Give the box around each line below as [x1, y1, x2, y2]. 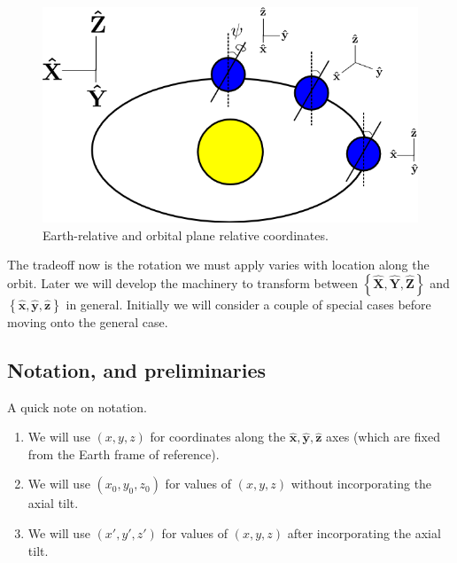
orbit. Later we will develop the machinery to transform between [7, 273, 358, 292]
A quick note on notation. [7, 397, 147, 416]
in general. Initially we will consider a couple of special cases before [66, 294, 431, 313]
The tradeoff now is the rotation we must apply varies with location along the [7, 255, 430, 274]
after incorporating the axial [287, 524, 441, 542]
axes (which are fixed [326, 427, 440, 446]
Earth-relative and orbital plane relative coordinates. [43, 225, 329, 244]
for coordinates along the [150, 427, 286, 446]
